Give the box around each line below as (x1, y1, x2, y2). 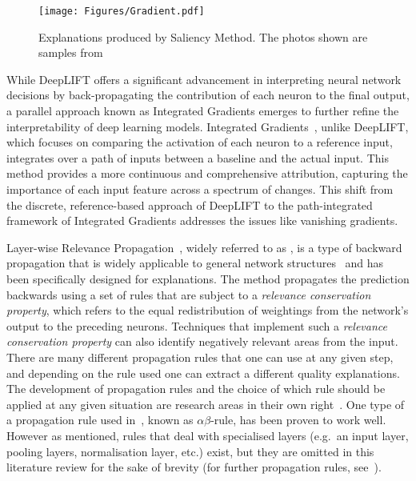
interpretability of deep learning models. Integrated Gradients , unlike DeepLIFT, (6, 118, 409, 134)
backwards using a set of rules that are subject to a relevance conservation (6, 286, 371, 303)
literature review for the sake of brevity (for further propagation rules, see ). (6, 459, 382, 475)
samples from (38, 44, 103, 61)
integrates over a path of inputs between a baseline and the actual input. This (6, 149, 389, 166)
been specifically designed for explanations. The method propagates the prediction (6, 270, 410, 287)
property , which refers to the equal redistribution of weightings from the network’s (6, 302, 409, 319)
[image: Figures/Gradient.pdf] (38, 6, 205, 17)
